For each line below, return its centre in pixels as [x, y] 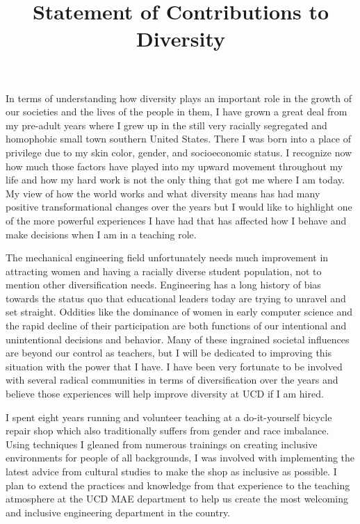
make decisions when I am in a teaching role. [101, 234]
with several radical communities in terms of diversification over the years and [172, 380]
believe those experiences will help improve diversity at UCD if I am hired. [165, 394]
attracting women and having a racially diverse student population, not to [164, 271]
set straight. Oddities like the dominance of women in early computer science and [179, 312]
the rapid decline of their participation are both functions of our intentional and [176, 326]
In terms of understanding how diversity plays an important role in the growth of [179, 98]
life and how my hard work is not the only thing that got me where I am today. [175, 180]
